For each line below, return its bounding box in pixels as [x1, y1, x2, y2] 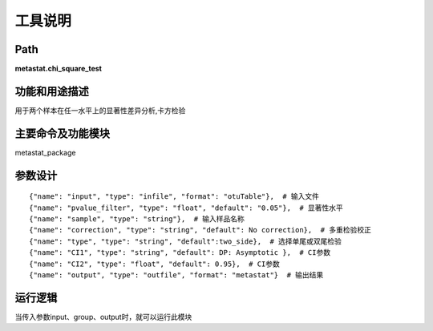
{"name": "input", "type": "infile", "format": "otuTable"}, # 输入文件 [29, 192, 320, 201]
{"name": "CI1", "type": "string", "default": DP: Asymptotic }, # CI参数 [29, 248, 331, 257]
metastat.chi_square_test [14, 64, 102, 74]
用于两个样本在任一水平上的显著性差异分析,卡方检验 [14, 105, 186, 115]
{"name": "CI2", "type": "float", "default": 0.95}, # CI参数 [29, 259, 281, 268]
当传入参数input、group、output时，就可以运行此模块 [14, 312, 192, 321]
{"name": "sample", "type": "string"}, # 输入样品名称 [29, 215, 245, 224]
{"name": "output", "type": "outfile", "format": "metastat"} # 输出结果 [29, 271, 324, 280]
